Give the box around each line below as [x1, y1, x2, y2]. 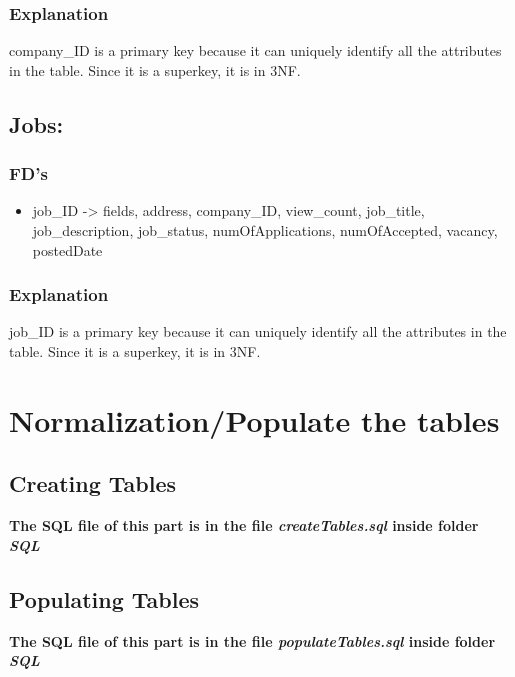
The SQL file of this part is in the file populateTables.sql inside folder [9, 630, 496, 651]
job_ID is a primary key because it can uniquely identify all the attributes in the [9, 321, 507, 342]
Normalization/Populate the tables [9, 399, 500, 440]
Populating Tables [9, 583, 200, 614]
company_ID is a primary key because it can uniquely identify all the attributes [9, 40, 502, 61]
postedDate [32, 239, 103, 260]
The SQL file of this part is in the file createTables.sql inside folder [9, 515, 479, 536]
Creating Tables [9, 468, 177, 499]
